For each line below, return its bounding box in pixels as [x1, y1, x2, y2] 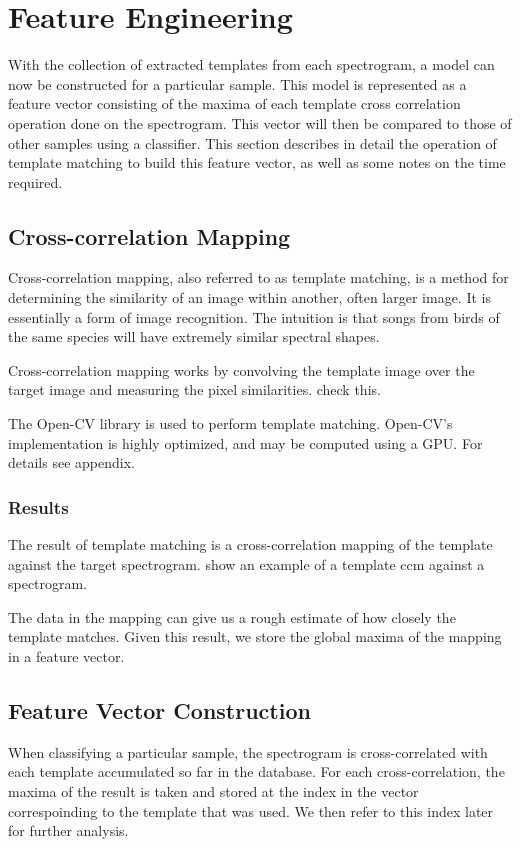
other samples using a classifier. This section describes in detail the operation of [8, 132, 497, 153]
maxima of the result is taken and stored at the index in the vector [8, 781, 419, 801]
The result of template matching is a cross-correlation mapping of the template [8, 534, 493, 555]
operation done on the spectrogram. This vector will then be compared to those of [8, 112, 512, 133]
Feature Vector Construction [8, 695, 311, 725]
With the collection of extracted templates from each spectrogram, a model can [8, 54, 495, 75]
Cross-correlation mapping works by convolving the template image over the [8, 359, 475, 380]
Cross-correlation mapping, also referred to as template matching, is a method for [8, 267, 509, 288]
